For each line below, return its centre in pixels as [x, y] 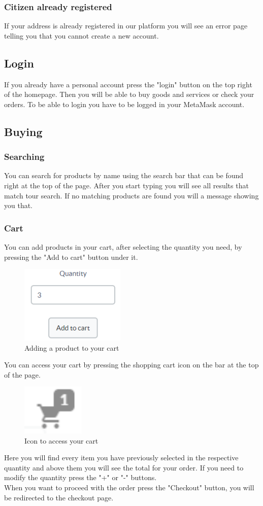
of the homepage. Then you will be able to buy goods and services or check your [129, 94]
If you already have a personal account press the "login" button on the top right [128, 84]
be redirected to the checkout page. [59, 497]
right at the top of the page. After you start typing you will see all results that [126, 185]
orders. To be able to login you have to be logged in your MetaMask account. [124, 104]
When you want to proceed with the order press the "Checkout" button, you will [129, 487]
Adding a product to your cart [72, 347]
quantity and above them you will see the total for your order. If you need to [124, 467]
